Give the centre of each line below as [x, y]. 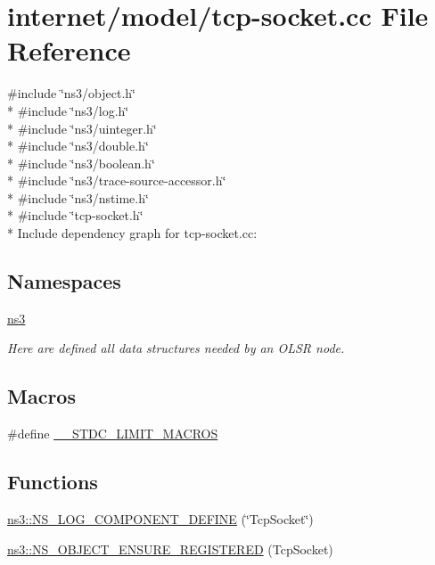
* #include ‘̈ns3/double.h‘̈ [78, 146]
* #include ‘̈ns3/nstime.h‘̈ [78, 197]
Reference [69, 50]
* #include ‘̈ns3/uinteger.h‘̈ [82, 128]
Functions [53, 482]
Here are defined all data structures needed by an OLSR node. [176, 348]
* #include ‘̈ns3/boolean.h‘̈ [81, 163]
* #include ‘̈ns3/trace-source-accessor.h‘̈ [117, 180]
